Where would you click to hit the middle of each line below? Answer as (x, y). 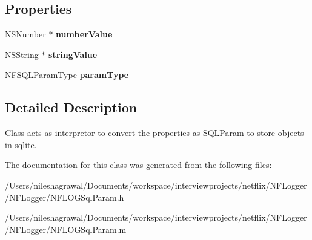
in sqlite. (21, 144)
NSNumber (25, 34)
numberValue (84, 34)
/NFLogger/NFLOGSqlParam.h (65, 197)
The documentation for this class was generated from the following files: (138, 165)
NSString (22, 54)
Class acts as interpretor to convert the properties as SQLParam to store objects (154, 133)
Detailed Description (71, 107)
